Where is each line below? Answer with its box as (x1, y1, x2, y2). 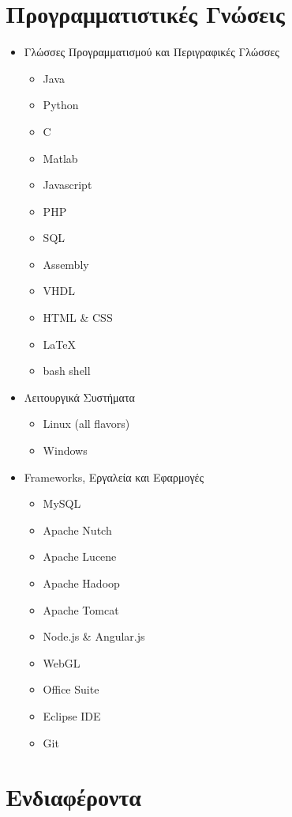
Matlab (43, 149, 78, 166)
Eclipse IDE (43, 707, 101, 724)
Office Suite (43, 681, 99, 698)
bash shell (43, 362, 91, 379)
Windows (43, 442, 88, 459)
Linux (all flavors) (43, 415, 130, 432)
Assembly (43, 255, 89, 272)
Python (43, 96, 79, 113)
